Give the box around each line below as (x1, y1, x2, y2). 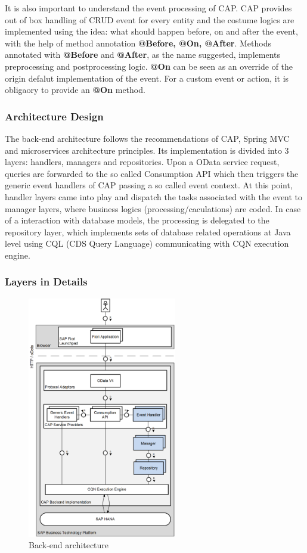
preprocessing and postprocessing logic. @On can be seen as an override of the (5, 60, 293, 72)
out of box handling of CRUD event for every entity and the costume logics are (5, 13, 294, 26)
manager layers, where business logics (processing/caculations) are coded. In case (5, 202, 301, 215)
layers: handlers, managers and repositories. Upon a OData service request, (5, 156, 280, 168)
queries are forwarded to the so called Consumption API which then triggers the (5, 167, 299, 179)
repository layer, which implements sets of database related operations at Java (5, 225, 291, 238)
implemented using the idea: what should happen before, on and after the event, (5, 25, 298, 38)
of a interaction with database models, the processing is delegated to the (5, 214, 269, 226)
